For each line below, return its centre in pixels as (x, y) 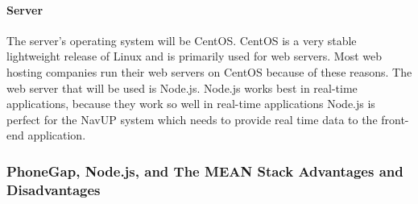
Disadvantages (54, 189)
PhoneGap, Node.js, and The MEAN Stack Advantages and (205, 171)
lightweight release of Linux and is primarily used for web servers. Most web (194, 56)
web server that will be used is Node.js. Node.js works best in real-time (182, 87)
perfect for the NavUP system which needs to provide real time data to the (192, 119)
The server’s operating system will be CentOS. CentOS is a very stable (182, 40)
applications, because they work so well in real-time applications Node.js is (191, 104)
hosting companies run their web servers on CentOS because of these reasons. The (209, 71)
